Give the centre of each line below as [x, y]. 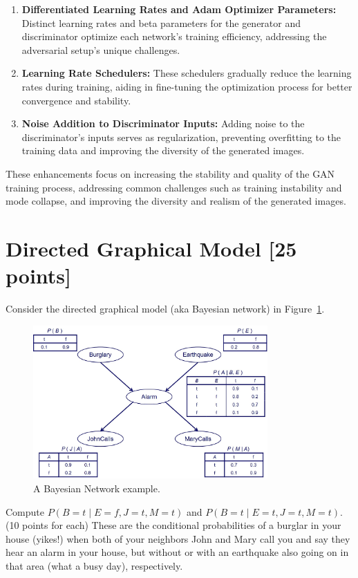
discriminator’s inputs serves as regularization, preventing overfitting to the [181, 137]
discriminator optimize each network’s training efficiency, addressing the [174, 36]
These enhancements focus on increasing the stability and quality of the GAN [170, 173]
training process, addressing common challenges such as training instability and [174, 187]
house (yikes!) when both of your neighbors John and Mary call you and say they [178, 538]
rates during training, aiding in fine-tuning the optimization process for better [187, 86]
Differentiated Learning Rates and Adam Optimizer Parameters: [179, 9]
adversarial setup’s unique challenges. [101, 49]
